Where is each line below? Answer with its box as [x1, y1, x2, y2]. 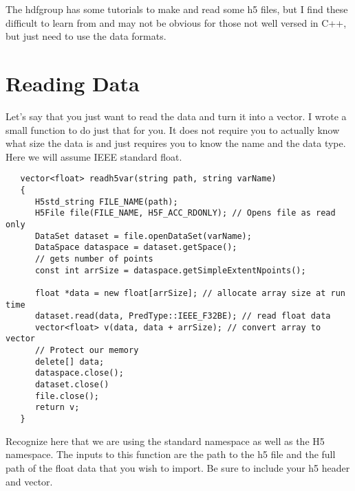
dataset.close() [34, 380, 109, 390]
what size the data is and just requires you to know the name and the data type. [6, 136, 346, 150]
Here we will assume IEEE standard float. [6, 149, 182, 163]
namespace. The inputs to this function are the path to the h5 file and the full [6, 447, 336, 461]
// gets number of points [34, 253, 153, 264]
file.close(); [34, 391, 100, 401]
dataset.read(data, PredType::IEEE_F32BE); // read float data [34, 311, 331, 321]
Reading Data [6, 69, 140, 97]
